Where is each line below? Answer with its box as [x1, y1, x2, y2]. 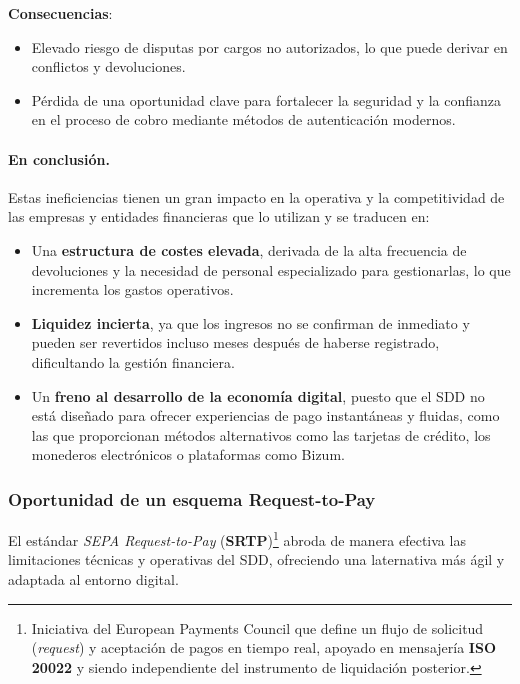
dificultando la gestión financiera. [31, 351, 235, 372]
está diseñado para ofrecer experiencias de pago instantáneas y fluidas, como [31, 405, 500, 426]
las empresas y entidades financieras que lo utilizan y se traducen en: [8, 206, 430, 227]
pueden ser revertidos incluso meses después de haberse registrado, [31, 332, 440, 353]
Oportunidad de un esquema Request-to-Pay [8, 486, 376, 511]
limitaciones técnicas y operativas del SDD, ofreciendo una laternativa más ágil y [8, 549, 505, 570]
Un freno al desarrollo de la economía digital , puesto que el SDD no [31, 385, 485, 406]
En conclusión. [8, 148, 110, 169]
